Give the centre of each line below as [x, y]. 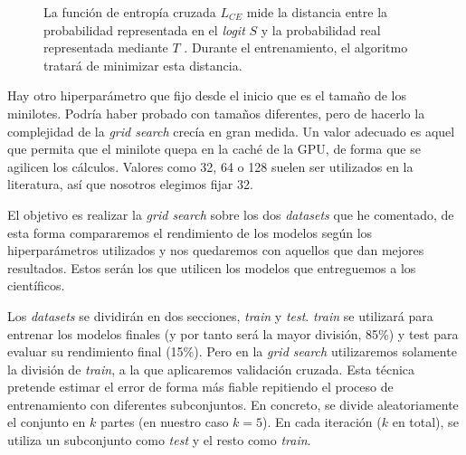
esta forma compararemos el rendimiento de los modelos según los [190, 232]
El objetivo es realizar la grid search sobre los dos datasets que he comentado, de [231, 214]
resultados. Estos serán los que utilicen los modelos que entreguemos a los [212, 267]
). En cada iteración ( [322, 422]
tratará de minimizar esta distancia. [143, 65]
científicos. [36, 285]
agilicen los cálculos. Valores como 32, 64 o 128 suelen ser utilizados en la [210, 166]
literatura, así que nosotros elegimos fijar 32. [130, 184]
